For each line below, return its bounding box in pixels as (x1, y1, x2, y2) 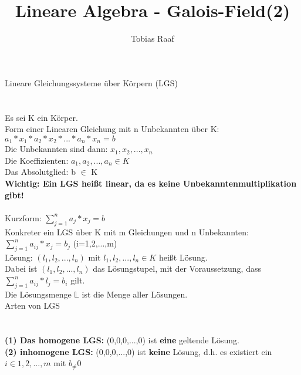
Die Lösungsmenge (5, 288, 72, 300)
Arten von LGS (5, 299, 60, 312)
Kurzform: (5, 211, 42, 224)
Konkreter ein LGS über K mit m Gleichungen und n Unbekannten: (5, 225, 249, 238)
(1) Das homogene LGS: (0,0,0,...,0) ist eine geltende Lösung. (5, 334, 239, 346)
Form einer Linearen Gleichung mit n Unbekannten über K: (5, 123, 219, 135)
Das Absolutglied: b (5, 165, 76, 178)
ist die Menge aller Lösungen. (82, 288, 188, 300)
